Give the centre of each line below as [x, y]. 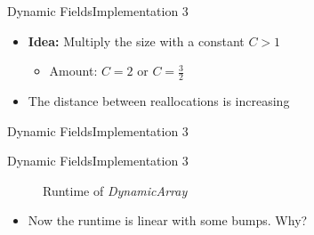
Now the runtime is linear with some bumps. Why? [168, 220]
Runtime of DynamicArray [115, 190]
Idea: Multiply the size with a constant [136, 41]
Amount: [73, 71]
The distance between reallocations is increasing [159, 101]
